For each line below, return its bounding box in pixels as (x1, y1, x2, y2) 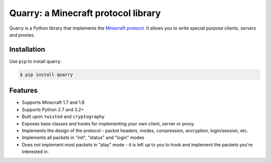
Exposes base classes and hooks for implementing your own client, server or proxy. (22, 120, 195, 126)
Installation (9, 45, 45, 54)
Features (9, 86, 38, 95)
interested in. (22, 148, 49, 155)
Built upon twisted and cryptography (22, 113, 105, 120)
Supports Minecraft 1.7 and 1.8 (22, 99, 85, 105)
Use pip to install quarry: (9, 58, 62, 64)
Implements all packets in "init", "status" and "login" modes (22, 134, 145, 140)
